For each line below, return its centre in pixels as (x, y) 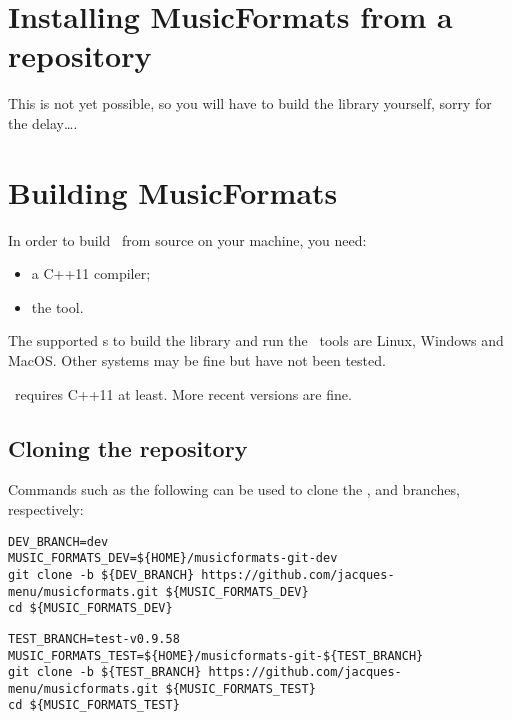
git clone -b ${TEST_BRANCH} (105, 672)
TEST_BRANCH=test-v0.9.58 (94, 638)
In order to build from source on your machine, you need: (187, 239)
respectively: (46, 508)
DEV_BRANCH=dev (58, 541)
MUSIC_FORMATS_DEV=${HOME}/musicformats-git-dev (173, 558)
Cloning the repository (128, 447)
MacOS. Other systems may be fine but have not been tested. (197, 360)
